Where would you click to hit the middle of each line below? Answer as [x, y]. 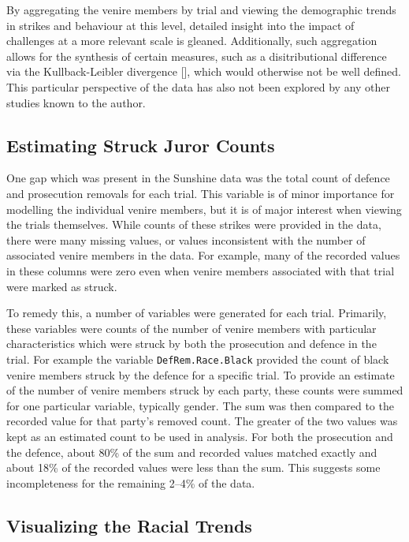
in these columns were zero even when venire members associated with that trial [201, 270]
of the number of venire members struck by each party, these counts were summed [205, 390]
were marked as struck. [62, 286]
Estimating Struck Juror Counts [141, 145]
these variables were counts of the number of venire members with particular [191, 328]
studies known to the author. [76, 102]
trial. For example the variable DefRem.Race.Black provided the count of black [198, 359]
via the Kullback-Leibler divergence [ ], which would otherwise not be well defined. [204, 71]
